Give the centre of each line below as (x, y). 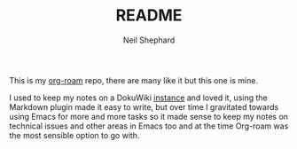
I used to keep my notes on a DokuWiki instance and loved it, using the (138, 98)
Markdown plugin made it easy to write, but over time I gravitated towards (144, 106)
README (149, 16)
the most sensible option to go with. (74, 135)
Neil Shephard (149, 40)
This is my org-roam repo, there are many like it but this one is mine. (134, 80)
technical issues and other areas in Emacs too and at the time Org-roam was (149, 126)
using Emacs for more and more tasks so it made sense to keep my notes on (149, 116)
